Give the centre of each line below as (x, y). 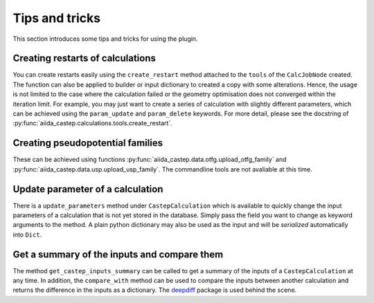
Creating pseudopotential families (88, 143)
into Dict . (27, 235)
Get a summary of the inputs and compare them (118, 254)
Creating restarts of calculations (84, 58)
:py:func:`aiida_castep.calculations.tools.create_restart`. (92, 123)
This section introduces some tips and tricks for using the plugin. (105, 39)
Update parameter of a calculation (88, 189)
